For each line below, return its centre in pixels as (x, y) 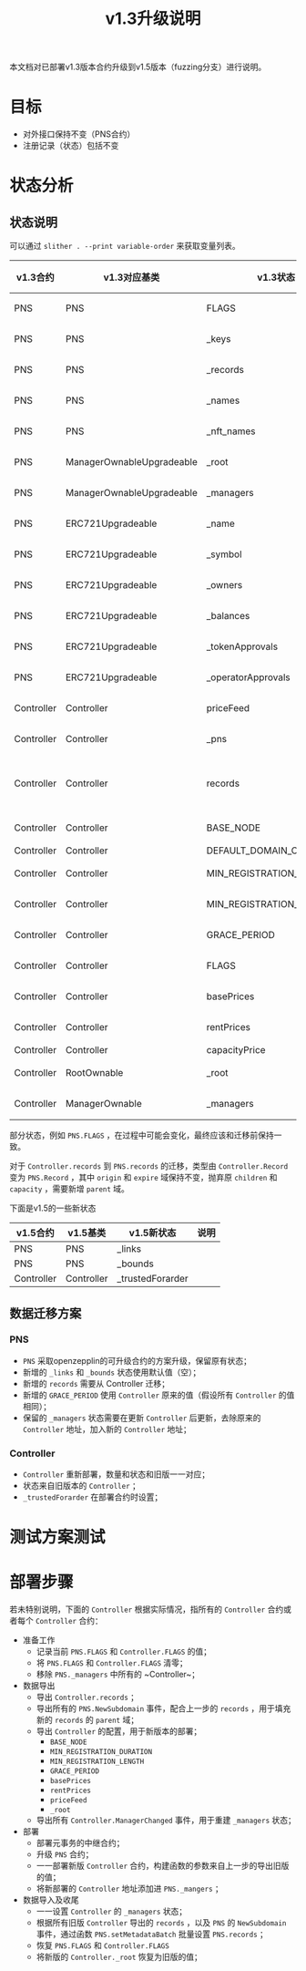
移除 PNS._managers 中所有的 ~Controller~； (118, 1675)
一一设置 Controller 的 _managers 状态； (112, 1912)
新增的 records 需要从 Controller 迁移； (96, 1383)
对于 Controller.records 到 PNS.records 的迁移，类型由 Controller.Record (149, 1166)
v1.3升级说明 (153, 19)
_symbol (224, 554)
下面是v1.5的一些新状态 (53, 1208)
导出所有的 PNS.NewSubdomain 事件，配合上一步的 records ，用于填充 (163, 1708)
